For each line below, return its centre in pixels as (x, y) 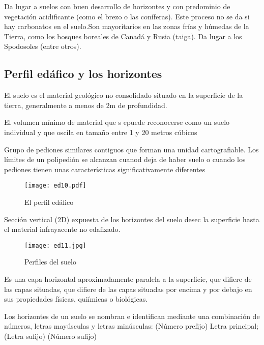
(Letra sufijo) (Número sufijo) (51, 336)
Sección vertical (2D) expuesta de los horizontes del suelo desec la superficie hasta (132, 219)
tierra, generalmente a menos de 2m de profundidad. (86, 105)
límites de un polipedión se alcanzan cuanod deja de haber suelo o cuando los (125, 159)
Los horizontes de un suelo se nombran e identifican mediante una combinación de (132, 316)
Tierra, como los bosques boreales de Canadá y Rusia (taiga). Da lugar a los (123, 36)
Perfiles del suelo (50, 262)
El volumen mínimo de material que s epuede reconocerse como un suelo (117, 122)
